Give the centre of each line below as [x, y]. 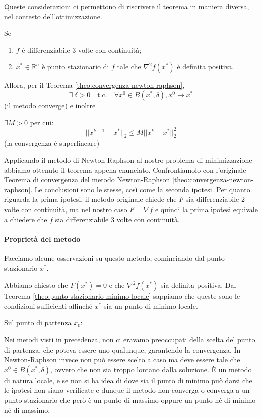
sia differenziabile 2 [215, 199]
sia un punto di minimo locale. [151, 305]
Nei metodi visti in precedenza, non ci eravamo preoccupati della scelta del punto [130, 339]
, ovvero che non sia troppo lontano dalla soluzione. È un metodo [151, 369]
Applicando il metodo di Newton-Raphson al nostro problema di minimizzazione [128, 160]
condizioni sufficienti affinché [48, 305]
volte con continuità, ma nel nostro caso [66, 209]
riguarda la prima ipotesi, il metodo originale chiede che [90, 199]
